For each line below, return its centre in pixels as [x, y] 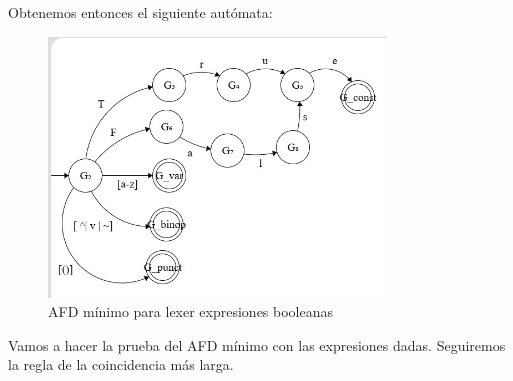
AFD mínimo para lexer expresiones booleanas [191, 311]
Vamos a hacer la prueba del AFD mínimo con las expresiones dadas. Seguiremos [257, 344]
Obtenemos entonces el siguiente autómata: [140, 12]
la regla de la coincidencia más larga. [121, 364]
